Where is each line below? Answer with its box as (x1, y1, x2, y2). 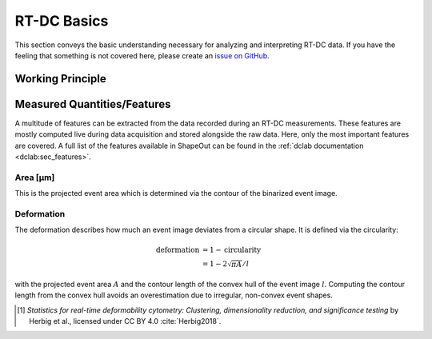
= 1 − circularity (202, 245, 262, 254)
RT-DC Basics (14, 12, 109, 30)
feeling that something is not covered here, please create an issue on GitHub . (14, 50, 270, 60)
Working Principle (14, 72, 107, 86)
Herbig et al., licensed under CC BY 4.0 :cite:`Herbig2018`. (29, 317, 222, 326)
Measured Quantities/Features (14, 97, 171, 111)
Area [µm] (14, 172, 55, 183)
